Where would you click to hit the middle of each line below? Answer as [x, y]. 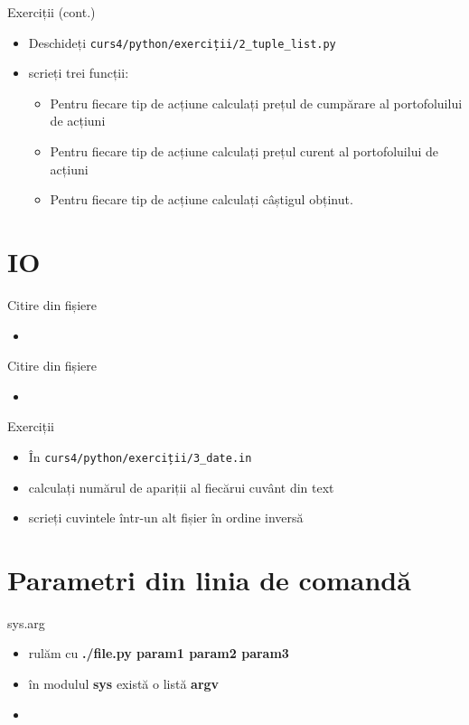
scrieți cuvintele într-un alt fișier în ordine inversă [166, 518]
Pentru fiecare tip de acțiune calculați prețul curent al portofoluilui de [244, 151]
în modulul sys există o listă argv [124, 684]
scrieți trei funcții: [79, 73]
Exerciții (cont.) [52, 12]
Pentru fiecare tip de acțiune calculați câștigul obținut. [202, 199]
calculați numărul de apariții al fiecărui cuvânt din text [181, 487]
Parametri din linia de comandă [209, 579]
